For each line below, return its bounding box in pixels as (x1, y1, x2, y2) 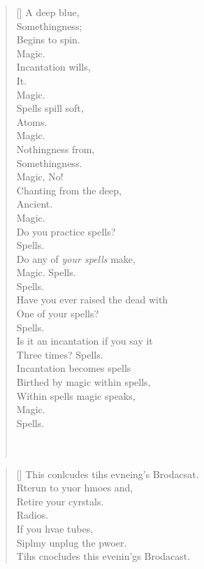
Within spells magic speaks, (16, 388, 136, 403)
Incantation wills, (16, 59, 91, 74)
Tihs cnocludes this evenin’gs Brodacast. (16, 549, 191, 563)
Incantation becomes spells (16, 361, 131, 375)
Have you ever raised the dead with (16, 292, 168, 307)
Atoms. (16, 114, 48, 129)
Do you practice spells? (16, 224, 116, 238)
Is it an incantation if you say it (16, 333, 153, 348)
